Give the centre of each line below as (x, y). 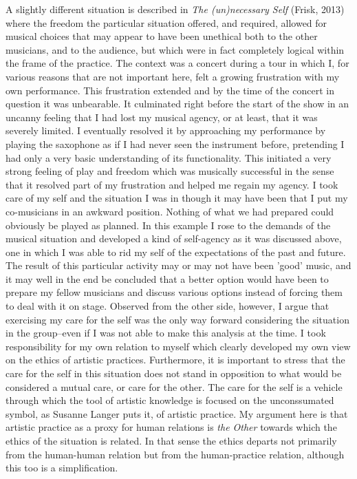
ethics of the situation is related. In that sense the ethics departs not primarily (171, 440)
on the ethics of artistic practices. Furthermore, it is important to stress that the (175, 360)
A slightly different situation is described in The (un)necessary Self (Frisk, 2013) (175, 9)
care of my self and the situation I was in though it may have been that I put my (177, 198)
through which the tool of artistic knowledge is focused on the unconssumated (170, 400)
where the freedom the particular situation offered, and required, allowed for (166, 22)
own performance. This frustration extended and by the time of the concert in (170, 90)
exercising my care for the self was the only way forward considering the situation (177, 319)
